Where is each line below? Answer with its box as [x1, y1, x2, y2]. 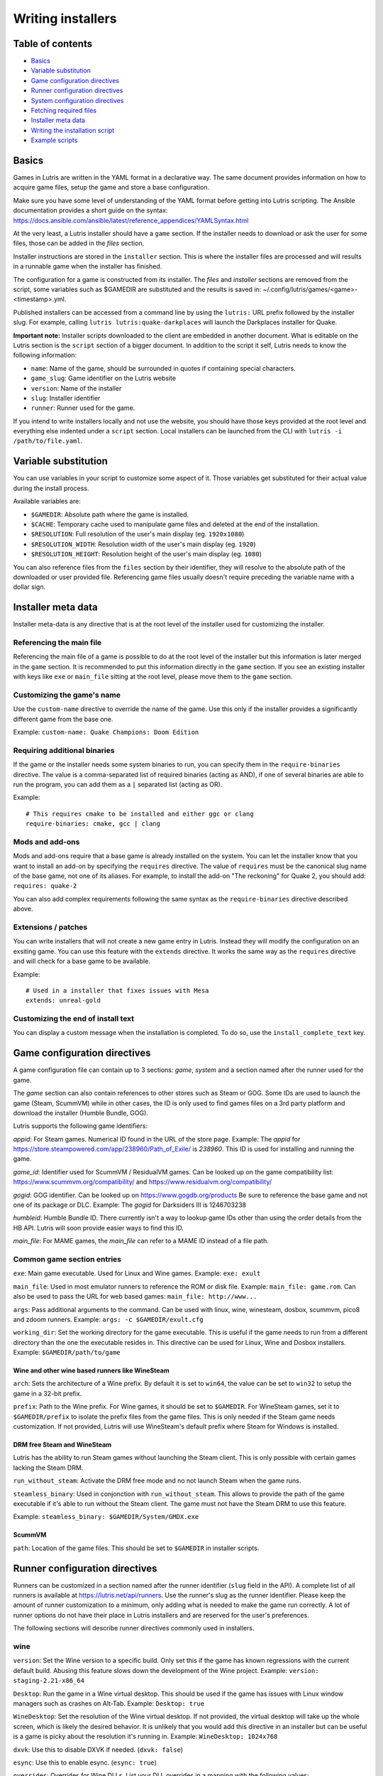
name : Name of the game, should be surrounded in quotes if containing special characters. [30, 364, 296, 372]
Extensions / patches [13, 922, 88, 932]
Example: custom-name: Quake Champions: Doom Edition [13, 728, 199, 737]
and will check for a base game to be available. [13, 957, 150, 965]
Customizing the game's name [13, 690, 121, 700]
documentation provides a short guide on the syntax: [13, 206, 168, 215]
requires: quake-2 [13, 882, 77, 890]
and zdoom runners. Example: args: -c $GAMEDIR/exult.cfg [13, 1315, 204, 1323]
